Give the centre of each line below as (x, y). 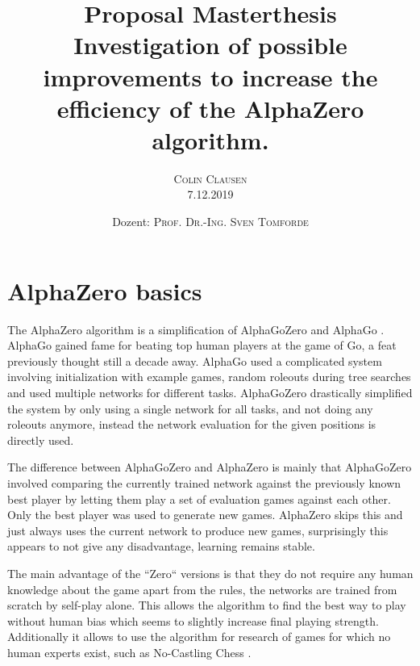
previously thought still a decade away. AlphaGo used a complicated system (195, 360)
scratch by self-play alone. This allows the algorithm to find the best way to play (207, 605)
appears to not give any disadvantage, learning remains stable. (161, 546)
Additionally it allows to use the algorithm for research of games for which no (199, 637)
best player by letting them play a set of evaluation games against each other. (199, 498)
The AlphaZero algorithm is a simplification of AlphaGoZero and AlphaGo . (196, 329)
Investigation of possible (210, 45)
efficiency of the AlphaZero (210, 108)
